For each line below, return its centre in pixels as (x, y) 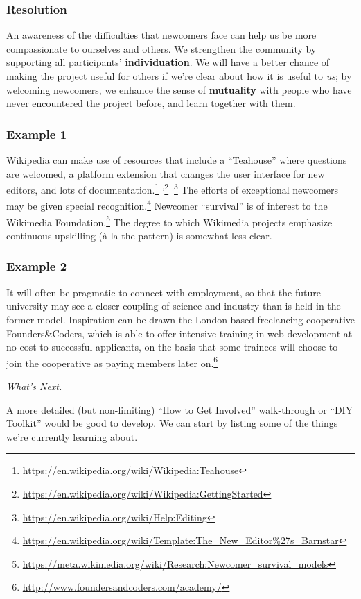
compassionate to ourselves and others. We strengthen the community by (161, 48)
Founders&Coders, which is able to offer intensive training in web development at (179, 333)
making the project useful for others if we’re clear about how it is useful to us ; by (179, 76)
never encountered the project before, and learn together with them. (151, 103)
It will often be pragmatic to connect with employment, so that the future (164, 292)
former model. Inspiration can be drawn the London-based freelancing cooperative (181, 319)
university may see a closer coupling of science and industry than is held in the (174, 306)
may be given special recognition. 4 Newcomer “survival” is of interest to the (167, 205)
